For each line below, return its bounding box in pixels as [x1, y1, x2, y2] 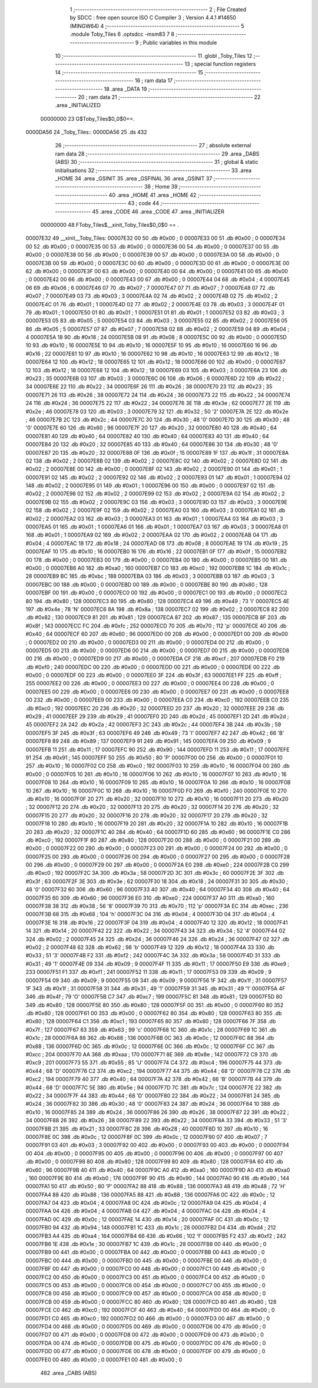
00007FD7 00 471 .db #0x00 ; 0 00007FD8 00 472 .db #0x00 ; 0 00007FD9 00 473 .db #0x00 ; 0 [25, 1331, 264, 1339]
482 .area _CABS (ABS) [40, 1369, 97, 1376]
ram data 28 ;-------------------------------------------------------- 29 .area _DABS [55, 150, 260, 157]
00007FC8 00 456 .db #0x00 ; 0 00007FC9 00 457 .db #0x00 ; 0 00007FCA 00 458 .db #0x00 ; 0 [25, 1290, 266, 1297]
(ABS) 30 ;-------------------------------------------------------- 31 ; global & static [55, 158, 259, 166]
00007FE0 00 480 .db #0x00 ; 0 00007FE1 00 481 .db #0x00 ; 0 [25, 1356, 183, 1363]
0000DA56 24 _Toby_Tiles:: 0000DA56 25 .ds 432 [25, 128, 147, 136]
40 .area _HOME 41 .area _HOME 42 [108, 191, 197, 199]
